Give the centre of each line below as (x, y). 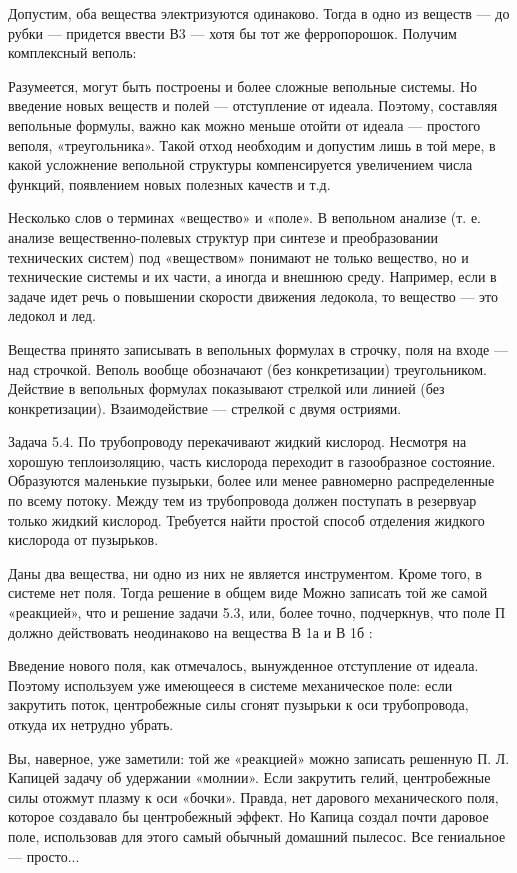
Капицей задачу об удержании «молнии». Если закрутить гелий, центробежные (249, 777)
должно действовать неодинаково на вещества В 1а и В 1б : (190, 631)
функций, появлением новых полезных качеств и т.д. (169, 183)
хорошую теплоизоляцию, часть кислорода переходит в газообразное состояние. (252, 460)
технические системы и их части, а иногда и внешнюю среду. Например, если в (252, 276)
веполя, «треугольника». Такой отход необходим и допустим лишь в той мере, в (252, 144)
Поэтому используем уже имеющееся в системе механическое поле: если (230, 684)
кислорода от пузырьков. (83, 539)
